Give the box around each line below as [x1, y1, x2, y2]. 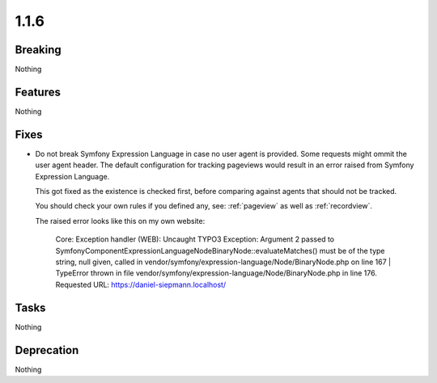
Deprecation [15, 343, 79, 357]
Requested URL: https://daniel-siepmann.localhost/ [55, 280, 227, 289]
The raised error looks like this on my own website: [35, 216, 206, 225]
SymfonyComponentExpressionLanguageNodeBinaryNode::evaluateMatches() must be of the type [55, 246, 385, 255]
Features [15, 85, 61, 99]
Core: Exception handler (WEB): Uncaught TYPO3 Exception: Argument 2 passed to [55, 234, 335, 244]
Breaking [15, 43, 62, 57]
